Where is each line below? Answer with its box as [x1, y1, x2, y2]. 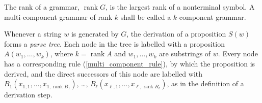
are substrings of [159, 48, 211, 59]
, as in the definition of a [167, 78, 244, 89]
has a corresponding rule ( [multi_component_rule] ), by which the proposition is [4, 58, 255, 68]
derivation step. [4, 89, 53, 100]
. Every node [218, 48, 258, 59]
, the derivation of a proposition [126, 28, 226, 39]
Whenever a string [4, 28, 62, 39]
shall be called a [120, 11, 171, 22]
